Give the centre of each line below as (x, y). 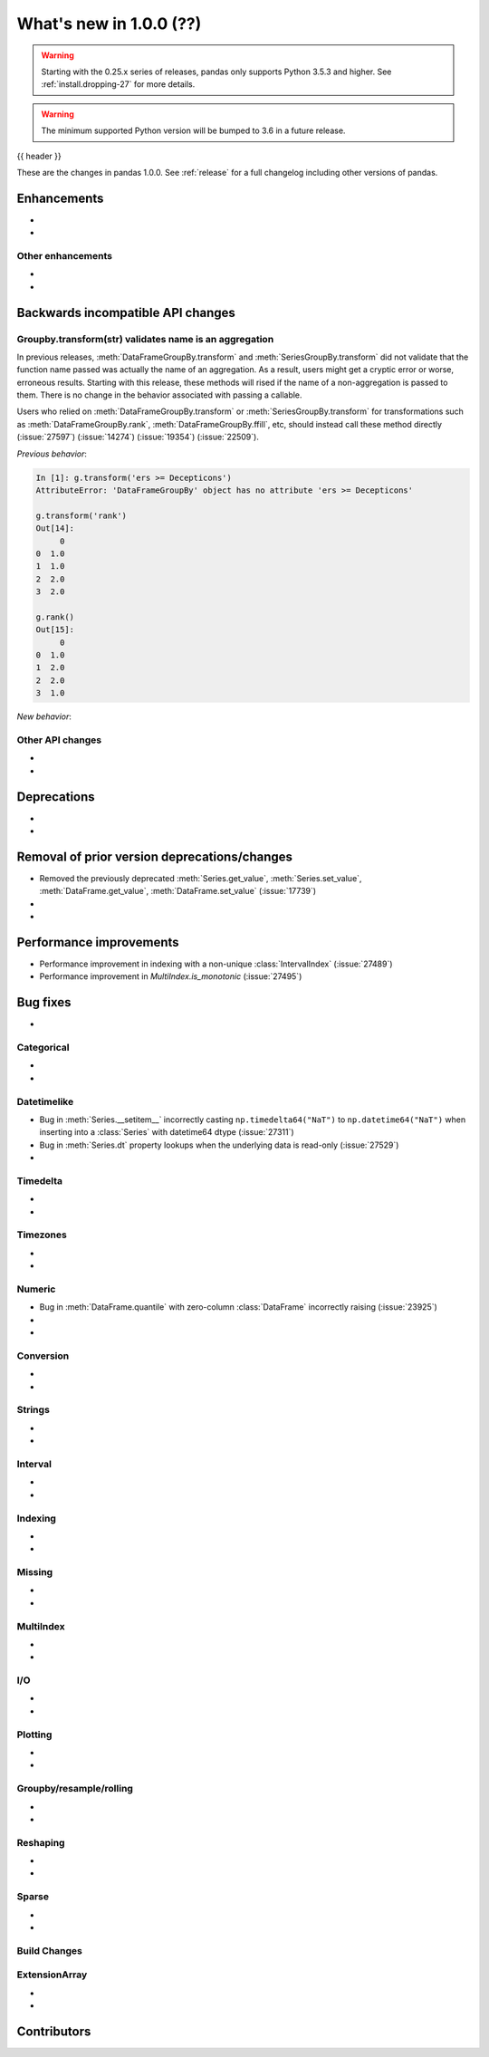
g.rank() (55, 617)
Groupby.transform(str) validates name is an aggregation (145, 339)
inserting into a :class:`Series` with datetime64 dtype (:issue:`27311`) (167, 1132)
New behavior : (44, 716)
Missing (35, 1572)
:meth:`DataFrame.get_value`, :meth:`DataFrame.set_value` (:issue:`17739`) (178, 891)
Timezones (42, 1235)
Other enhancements (65, 255)
